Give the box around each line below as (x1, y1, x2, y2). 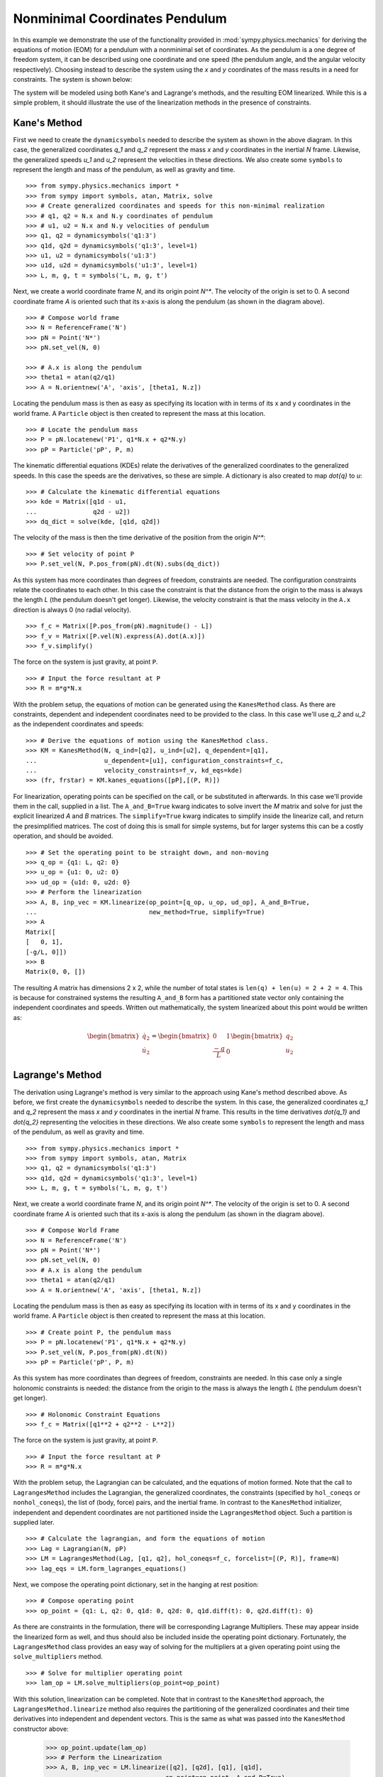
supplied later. (13, 1518, 55, 1527)
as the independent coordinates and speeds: (13, 720, 144, 729)
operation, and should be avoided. (13, 832, 113, 840)
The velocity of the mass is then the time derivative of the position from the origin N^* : (13, 533, 266, 542)
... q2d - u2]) (26, 508, 131, 515)
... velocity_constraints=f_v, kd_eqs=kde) (26, 766, 243, 774)
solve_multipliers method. (13, 1653, 103, 1661)
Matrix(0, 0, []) (26, 967, 86, 976)
